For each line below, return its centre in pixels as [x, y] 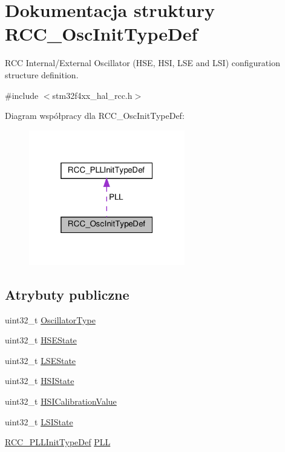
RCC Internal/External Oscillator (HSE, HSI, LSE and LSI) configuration [142, 63]
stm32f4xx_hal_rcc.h [92, 95]
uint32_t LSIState [39, 421]
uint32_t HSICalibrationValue [61, 401]
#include [22, 95]
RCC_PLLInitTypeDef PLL [58, 442]
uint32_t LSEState [41, 360]
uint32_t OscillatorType [50, 319]
